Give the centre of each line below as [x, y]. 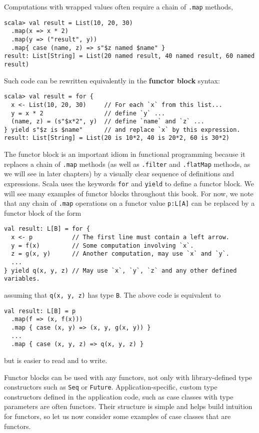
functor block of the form [43, 213]
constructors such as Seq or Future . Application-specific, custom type [111, 387]
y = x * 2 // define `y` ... [88, 113]
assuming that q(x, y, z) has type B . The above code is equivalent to [112, 295]
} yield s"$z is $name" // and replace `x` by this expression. [122, 130]
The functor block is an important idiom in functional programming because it [125, 154]
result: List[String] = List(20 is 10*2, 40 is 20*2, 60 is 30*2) [117, 138]
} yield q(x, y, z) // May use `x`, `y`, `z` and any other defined [120, 270]
